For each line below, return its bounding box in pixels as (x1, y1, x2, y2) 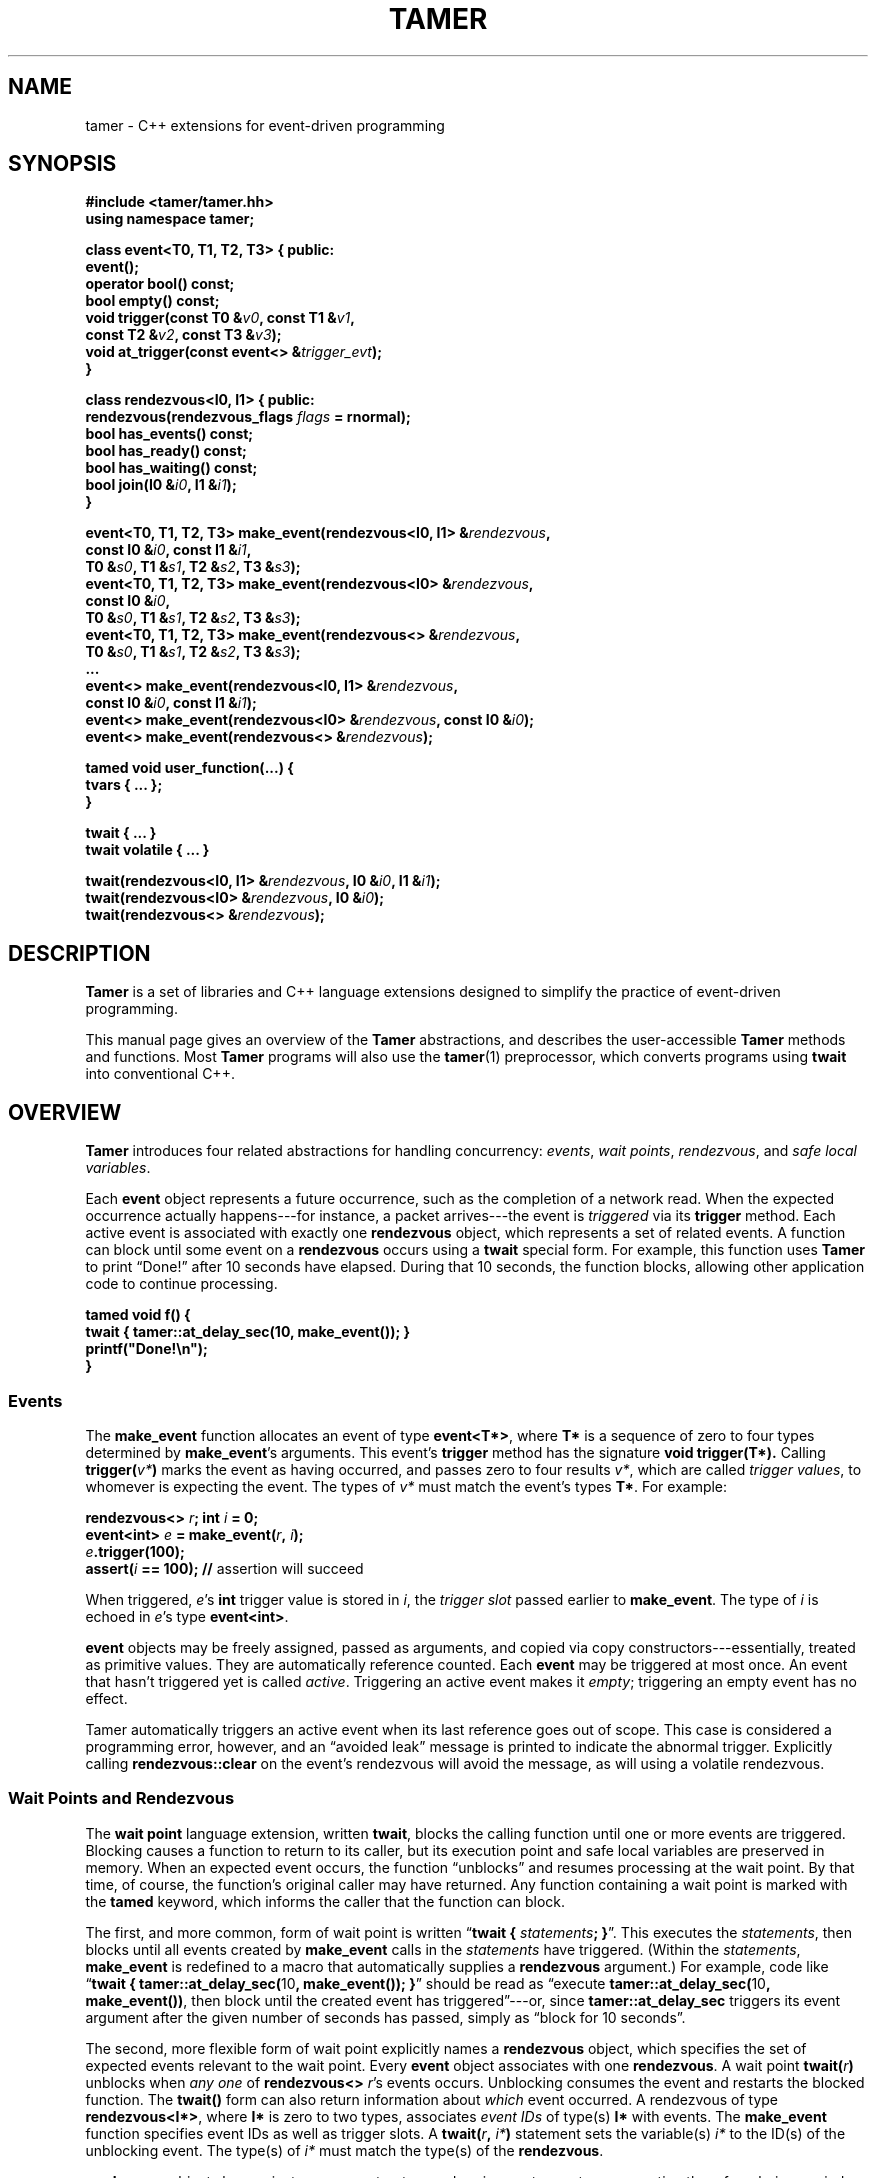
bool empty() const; (85, 292, 220, 310)
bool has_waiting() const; (85, 459, 258, 477)
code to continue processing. (85, 1275, 278, 1293)
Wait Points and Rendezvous (8, 1788, 235, 1809)
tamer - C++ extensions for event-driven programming (85, 116, 445, 134)
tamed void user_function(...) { (85, 759, 294, 777)
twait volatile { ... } (85, 841, 210, 859)
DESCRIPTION (8, 940, 151, 966)
